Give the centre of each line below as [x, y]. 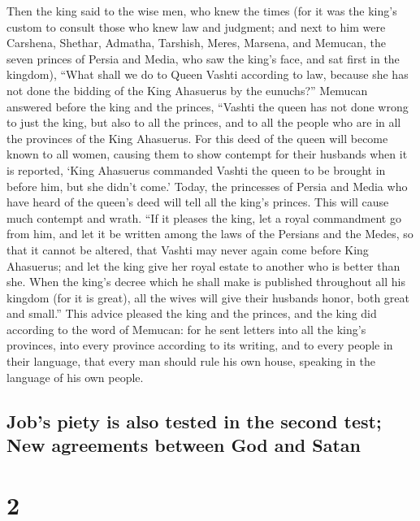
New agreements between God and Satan [184, 445]
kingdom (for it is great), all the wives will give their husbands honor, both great [208, 297]
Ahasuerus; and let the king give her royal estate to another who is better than [204, 265]
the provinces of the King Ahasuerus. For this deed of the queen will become [197, 138]
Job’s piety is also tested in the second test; [194, 421]
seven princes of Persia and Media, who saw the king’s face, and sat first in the [203, 58]
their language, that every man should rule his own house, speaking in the [191, 361]
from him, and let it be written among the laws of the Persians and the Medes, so [210, 234]
